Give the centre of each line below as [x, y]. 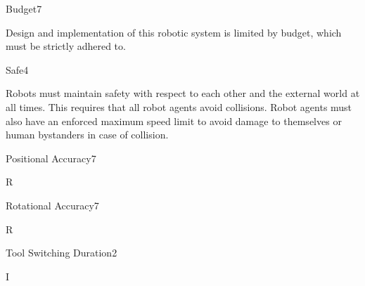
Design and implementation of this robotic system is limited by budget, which [174, 32]
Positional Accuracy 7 [51, 158]
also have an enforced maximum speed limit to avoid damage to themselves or [174, 121]
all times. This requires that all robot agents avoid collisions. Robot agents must [179, 106]
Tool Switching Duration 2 [62, 253]
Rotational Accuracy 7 [52, 205]
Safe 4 [17, 69]
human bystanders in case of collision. [87, 135]
